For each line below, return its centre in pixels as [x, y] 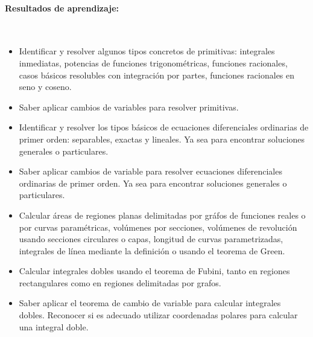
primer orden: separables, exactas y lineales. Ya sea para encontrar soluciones [162, 139]
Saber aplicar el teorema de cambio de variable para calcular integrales [150, 303]
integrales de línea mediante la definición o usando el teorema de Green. [152, 250]
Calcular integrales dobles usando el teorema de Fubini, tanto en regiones [154, 271]
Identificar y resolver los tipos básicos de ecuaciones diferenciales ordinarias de [164, 127]
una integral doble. [54, 326]
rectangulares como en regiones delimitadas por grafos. [120, 282]
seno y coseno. [45, 87]
